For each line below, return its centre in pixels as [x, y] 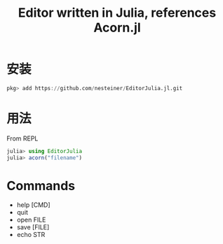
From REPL [22, 138]
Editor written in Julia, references [117, 13]
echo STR [31, 235]
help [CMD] [33, 205]
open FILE [31, 220]
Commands [41, 186]
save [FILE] [33, 227]
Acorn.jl [117, 28]
